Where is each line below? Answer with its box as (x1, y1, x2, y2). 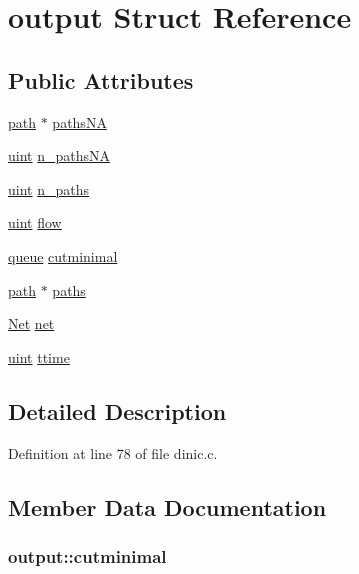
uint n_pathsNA (8, 145, 111, 166)
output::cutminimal (8, 543, 167, 568)
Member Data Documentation (8, 491, 327, 522)
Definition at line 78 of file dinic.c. (8, 442, 218, 463)
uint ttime (8, 346, 70, 367)
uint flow (8, 212, 62, 233)
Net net (8, 313, 55, 334)
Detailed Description (8, 395, 227, 426)
